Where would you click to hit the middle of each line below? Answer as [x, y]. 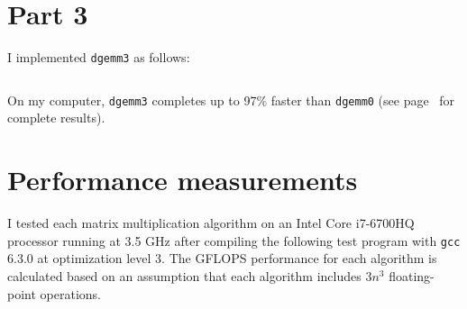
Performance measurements [183, 180]
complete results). [56, 118]
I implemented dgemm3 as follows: [99, 57]
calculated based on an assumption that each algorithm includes [184, 276]
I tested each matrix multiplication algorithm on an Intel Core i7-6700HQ [211, 223]
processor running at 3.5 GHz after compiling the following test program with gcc [234, 240]
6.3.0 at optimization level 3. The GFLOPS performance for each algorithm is [222, 258]
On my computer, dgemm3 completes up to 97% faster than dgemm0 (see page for [231, 100]
